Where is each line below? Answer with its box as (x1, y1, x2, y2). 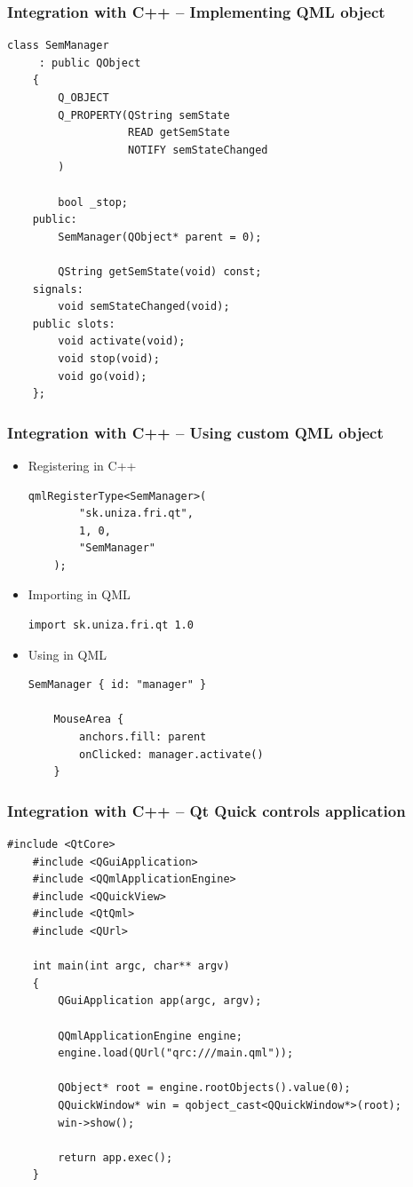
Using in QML (28, 645, 107, 663)
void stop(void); (58, 352, 160, 365)
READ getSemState (128, 126, 230, 139)
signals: (32, 282, 83, 296)
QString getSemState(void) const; (58, 265, 262, 278)
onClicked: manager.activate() (79, 748, 264, 761)
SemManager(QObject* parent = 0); (58, 230, 262, 243)
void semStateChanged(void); (58, 300, 230, 313)
